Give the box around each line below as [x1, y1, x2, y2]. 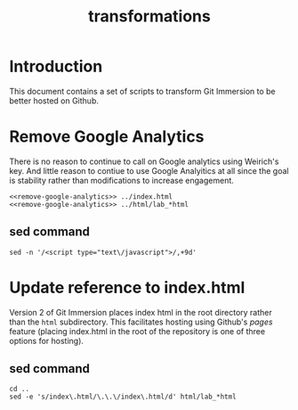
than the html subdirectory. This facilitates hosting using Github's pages [9, 316, 273, 327]
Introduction [9, 56, 103, 77]
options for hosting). [9, 335, 85, 346]
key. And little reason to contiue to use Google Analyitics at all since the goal [9, 165, 289, 176]
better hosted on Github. [9, 95, 100, 106]
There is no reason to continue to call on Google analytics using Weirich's [9, 156, 279, 167]
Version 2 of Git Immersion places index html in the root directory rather [9, 307, 273, 317]
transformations [88, 6, 211, 27]
